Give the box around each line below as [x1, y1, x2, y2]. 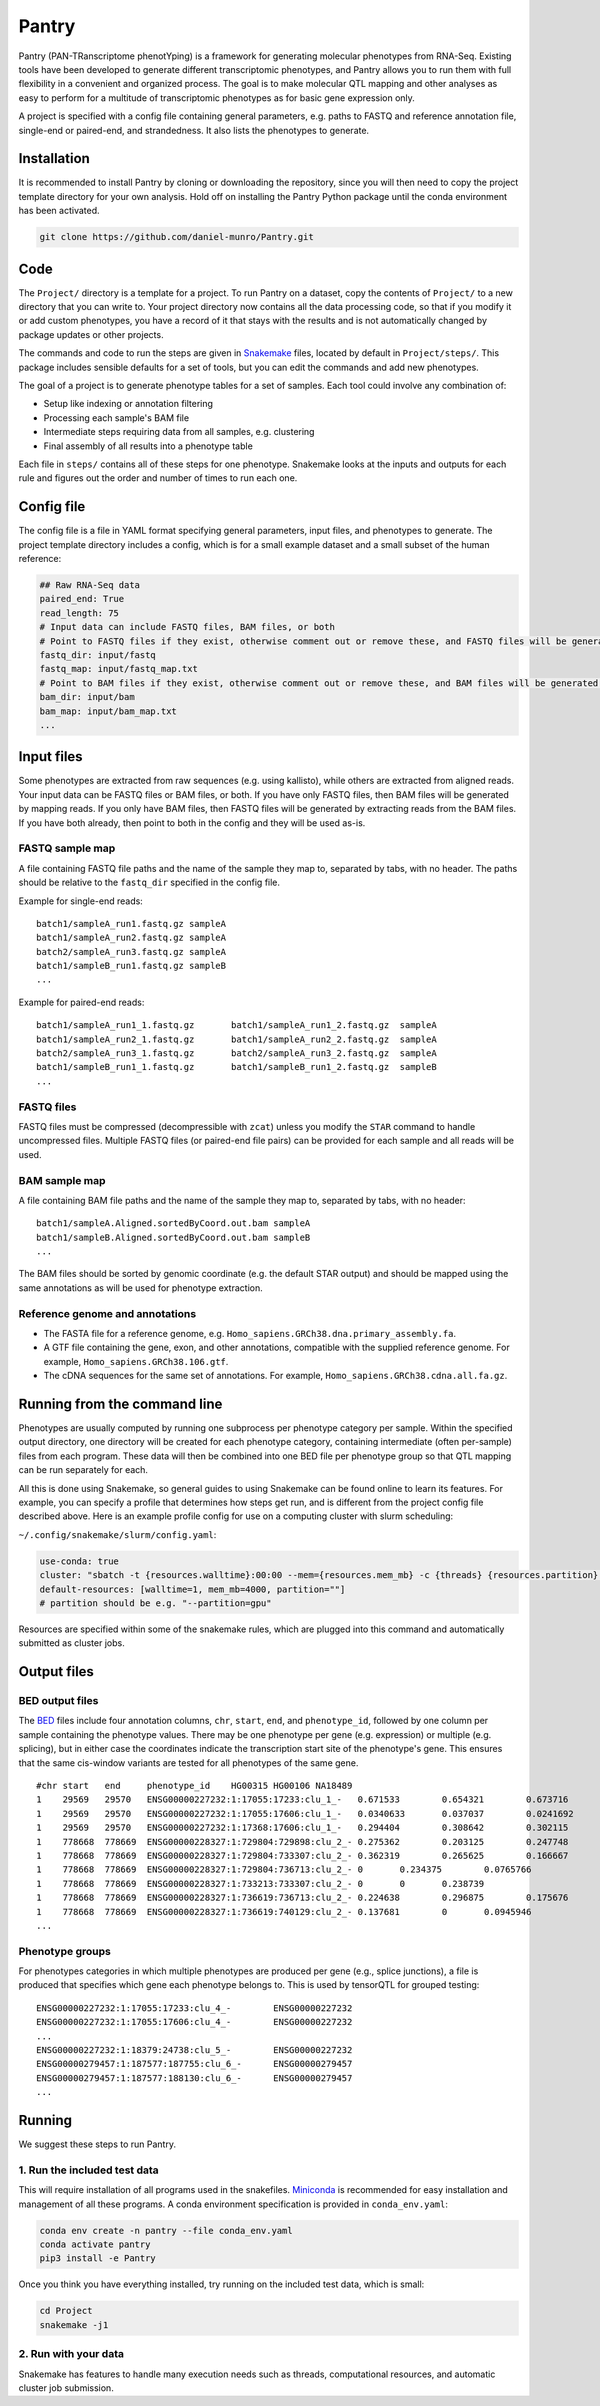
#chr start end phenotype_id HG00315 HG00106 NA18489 [36, 1780, 353, 1792]
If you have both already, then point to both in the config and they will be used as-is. [18, 816, 366, 829]
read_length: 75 [39, 607, 120, 619]
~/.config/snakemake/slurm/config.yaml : [18, 1528, 217, 1540]
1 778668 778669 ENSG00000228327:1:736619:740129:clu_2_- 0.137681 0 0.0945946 [36, 1906, 532, 1917]
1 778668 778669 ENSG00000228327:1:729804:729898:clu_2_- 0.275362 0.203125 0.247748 [36, 1836, 569, 1847]
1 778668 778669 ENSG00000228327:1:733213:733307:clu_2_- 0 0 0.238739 [36, 1878, 485, 1889]
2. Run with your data [18, 2347, 125, 2361]
